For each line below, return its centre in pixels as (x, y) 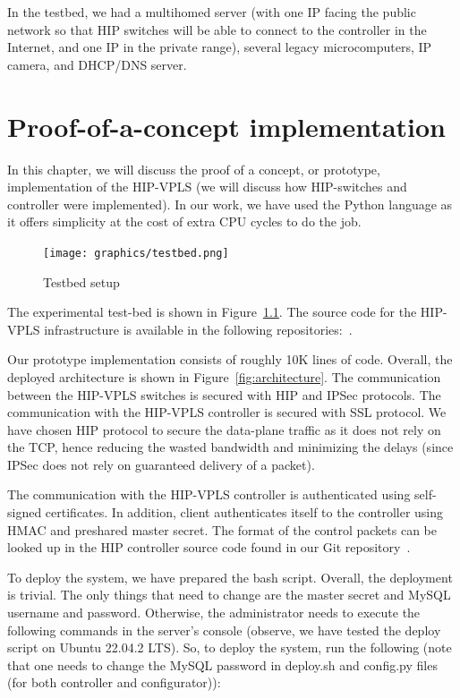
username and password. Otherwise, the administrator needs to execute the (214, 613)
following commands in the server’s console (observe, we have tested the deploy (224, 630)
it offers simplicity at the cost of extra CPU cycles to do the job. (184, 221)
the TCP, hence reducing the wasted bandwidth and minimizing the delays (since (230, 447)
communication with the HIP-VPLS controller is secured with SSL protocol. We (227, 412)
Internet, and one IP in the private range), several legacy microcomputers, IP (220, 47)
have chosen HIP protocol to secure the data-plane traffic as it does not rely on (224, 429)
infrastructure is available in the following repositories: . (198, 329)
